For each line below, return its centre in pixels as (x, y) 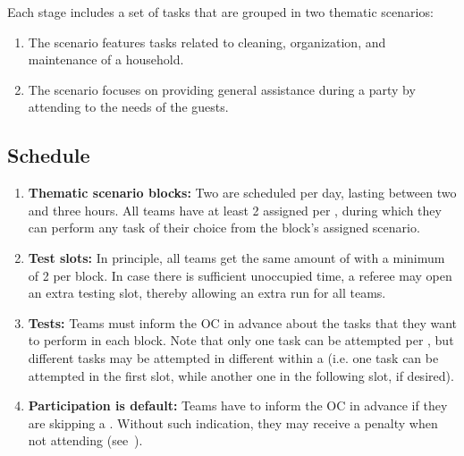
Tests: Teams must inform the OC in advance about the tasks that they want (243, 322)
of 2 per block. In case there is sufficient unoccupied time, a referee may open (240, 275)
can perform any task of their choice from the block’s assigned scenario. (224, 228)
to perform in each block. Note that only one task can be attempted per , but (241, 340)
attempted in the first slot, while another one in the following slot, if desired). (241, 375)
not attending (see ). (85, 440)
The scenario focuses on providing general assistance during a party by (222, 89)
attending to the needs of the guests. (128, 107)
